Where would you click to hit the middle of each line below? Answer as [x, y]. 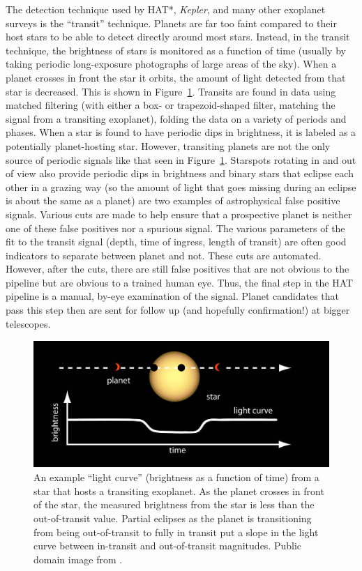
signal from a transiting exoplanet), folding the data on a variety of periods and [176, 118]
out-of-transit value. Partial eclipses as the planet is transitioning [173, 518]
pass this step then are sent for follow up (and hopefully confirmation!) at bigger [178, 310]
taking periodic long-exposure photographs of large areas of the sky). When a [171, 64]
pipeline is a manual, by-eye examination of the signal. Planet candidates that [173, 296]
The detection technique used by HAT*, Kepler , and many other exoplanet [166, 9]
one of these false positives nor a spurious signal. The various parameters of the [175, 228]
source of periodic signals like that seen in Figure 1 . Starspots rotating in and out [181, 159]
